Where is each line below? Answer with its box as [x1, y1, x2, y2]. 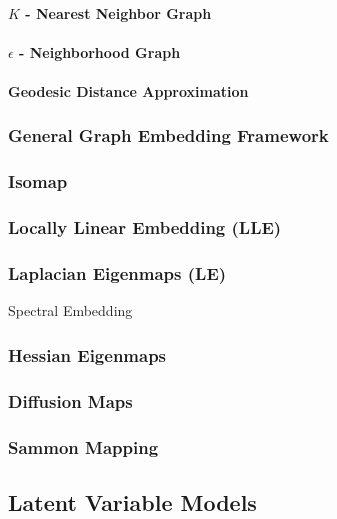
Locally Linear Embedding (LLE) [8, 215, 282, 240]
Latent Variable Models [8, 486, 257, 517]
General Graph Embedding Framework [8, 123, 329, 148]
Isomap [8, 169, 68, 194]
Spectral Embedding [8, 300, 133, 321]
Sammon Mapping [8, 434, 159, 459]
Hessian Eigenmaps [8, 342, 167, 367]
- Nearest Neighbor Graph [25, 2, 212, 23]
